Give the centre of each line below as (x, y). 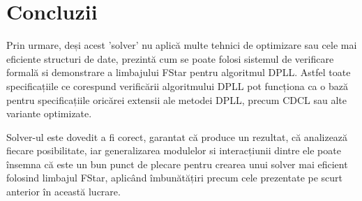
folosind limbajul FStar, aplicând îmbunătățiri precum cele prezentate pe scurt (175, 178)
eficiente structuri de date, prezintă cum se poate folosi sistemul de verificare (170, 58)
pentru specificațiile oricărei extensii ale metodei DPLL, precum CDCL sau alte (177, 99)
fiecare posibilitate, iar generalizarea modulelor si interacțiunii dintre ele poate (174, 150)
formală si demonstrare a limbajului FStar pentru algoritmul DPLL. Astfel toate (179, 72)
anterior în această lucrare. (63, 192)
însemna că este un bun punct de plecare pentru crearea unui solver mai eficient (177, 164)
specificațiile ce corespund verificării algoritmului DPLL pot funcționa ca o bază (177, 85)
